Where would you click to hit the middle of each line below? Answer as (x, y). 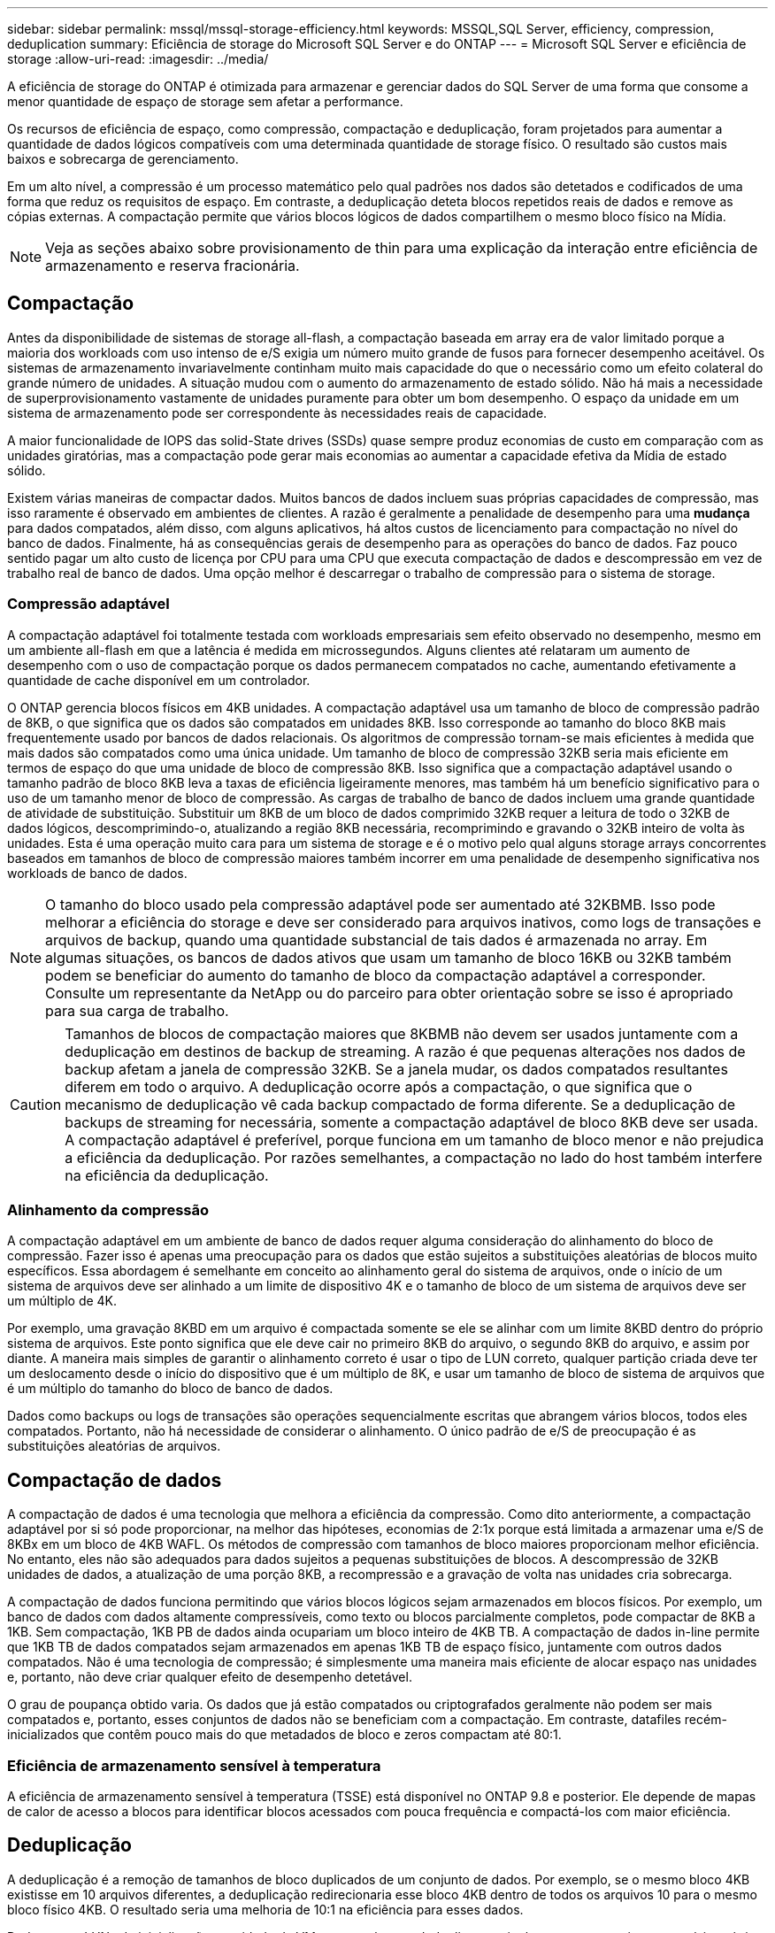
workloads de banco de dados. (97, 873)
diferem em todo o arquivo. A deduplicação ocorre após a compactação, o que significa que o (379, 1086)
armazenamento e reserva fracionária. (173, 266)
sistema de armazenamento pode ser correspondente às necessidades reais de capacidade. (277, 412)
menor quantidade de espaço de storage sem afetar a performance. (205, 101)
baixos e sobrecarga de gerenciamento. (123, 159)
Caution (36, 1104)
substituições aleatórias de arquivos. (114, 1446)
